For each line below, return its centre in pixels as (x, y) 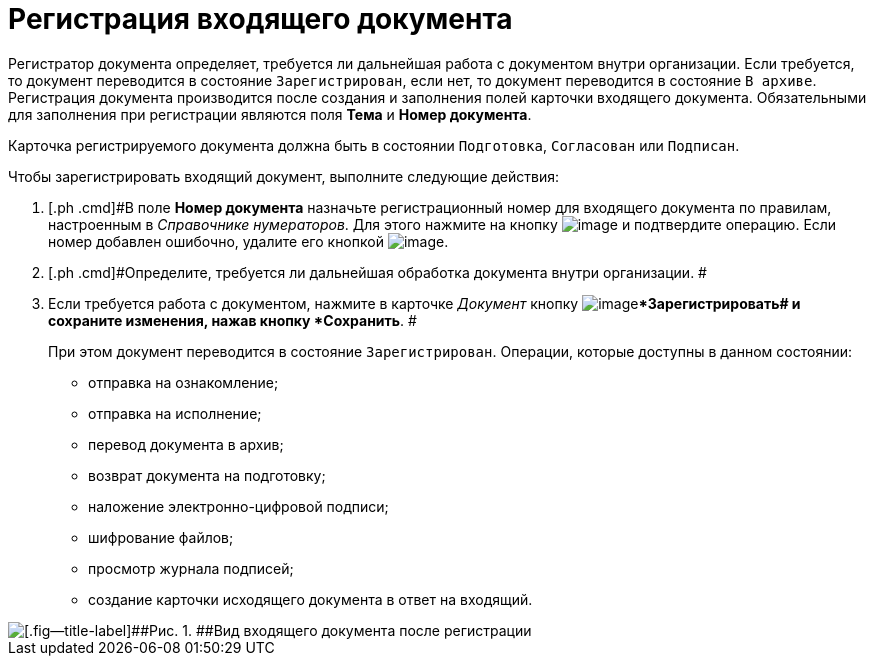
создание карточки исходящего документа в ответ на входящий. (310, 599)
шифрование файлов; (161, 537)
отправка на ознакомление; (183, 382)
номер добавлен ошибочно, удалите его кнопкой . (248, 241)
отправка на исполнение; (175, 413)
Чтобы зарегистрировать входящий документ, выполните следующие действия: (284, 176)
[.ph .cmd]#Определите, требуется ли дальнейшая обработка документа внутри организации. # (377, 272)
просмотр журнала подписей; (191, 568)
